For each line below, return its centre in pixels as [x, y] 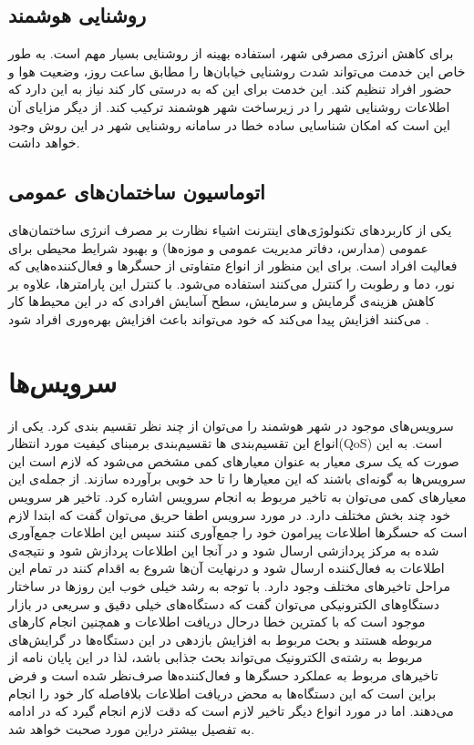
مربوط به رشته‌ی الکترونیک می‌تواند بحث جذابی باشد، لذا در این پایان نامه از [216, 657]
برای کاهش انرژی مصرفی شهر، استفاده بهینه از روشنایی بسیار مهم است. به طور [231, 53]
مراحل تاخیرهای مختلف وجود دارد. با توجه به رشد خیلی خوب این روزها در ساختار [230, 586]
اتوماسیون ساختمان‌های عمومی [137, 192]
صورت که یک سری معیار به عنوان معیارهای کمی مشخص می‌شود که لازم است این [234, 460]
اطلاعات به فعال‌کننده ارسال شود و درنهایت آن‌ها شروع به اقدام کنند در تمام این [227, 568]
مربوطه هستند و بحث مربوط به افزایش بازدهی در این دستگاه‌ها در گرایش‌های [221, 639]
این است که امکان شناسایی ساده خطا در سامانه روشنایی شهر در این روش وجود [229, 124]
